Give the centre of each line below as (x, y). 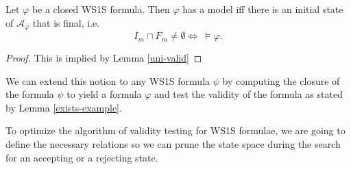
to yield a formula (104, 94)
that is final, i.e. (66, 22)
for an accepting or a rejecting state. (82, 157)
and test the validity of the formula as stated (249, 94)
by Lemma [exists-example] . (64, 107)
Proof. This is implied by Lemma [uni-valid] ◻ (104, 58)
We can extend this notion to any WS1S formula (108, 80)
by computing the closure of (281, 80)
